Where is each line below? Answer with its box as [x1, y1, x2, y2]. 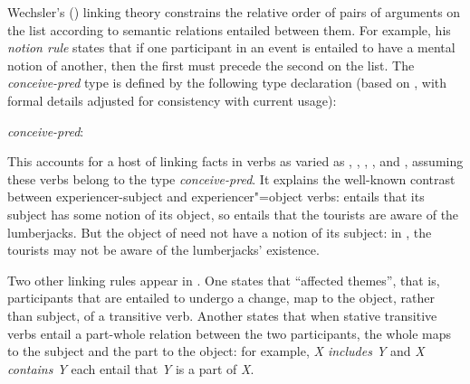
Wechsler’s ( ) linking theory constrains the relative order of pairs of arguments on [7, 3, 461, 21]
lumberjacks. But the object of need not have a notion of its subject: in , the [7, 222, 432, 241]
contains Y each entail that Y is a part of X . [7, 359, 254, 378]
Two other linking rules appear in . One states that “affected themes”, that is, [7, 270, 440, 289]
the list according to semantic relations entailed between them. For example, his [7, 20, 451, 39]
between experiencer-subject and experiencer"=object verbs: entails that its [7, 187, 425, 206]
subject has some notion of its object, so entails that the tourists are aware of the [7, 204, 459, 223]
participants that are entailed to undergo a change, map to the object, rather [7, 288, 436, 307]
